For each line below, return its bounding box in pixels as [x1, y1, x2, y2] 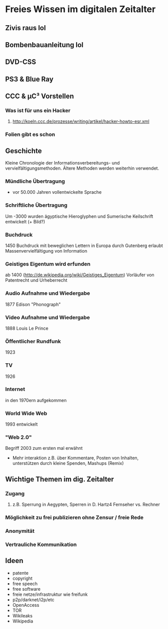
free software [12, 586, 41, 592]
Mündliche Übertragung [5, 178, 65, 185]
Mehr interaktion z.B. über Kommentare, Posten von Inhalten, [12, 455, 139, 461]
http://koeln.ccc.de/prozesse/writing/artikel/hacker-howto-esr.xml [12, 118, 149, 124]
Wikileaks [12, 612, 33, 618]
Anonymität [5, 527, 35, 534]
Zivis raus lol [5, 24, 46, 32]
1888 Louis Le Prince [5, 325, 49, 331]
